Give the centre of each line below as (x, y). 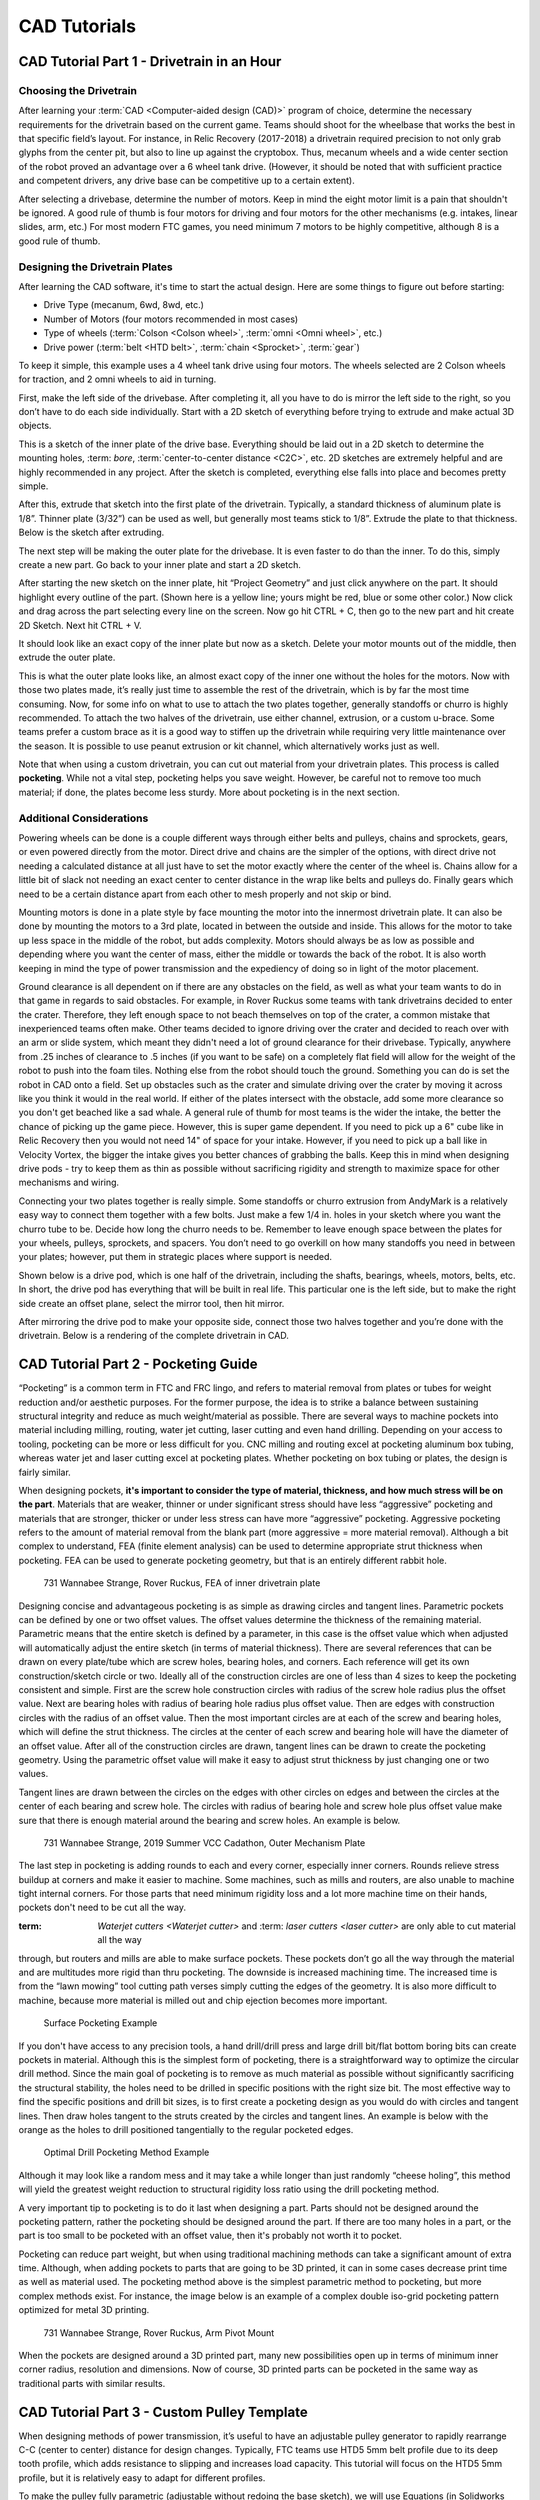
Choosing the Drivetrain (77, 90)
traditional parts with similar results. (92, 2383)
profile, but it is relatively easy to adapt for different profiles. (142, 2477)
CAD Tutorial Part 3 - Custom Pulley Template (163, 2411)
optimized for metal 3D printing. (84, 2310)
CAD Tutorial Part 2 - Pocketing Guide (138, 1364)
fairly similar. (45, 1472)
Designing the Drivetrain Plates (96, 267)
